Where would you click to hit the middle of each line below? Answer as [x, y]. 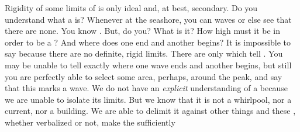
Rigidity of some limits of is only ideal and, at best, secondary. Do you [131, 8]
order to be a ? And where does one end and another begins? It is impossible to [148, 42]
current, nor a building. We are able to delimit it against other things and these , [150, 111]
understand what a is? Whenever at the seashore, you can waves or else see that [148, 19]
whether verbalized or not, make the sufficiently [90, 122]
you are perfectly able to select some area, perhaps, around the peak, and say [144, 76]
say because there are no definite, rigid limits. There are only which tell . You [144, 53]
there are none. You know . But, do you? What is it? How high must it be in [142, 31]
